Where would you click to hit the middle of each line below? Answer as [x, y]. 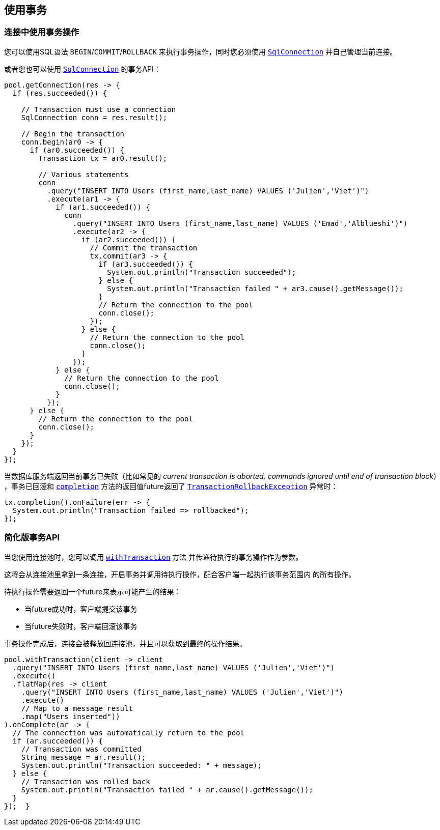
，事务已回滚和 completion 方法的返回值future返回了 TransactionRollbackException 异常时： [171, 486]
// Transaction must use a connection [99, 109]
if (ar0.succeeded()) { [77, 150]
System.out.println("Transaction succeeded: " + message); [141, 765]
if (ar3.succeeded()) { [146, 264]
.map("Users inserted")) [71, 716]
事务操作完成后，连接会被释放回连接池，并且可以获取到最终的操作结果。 [125, 643]
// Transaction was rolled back [86, 781]
